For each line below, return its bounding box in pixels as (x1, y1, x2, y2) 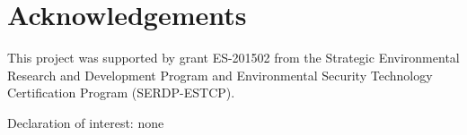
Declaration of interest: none (7, 113, 164, 131)
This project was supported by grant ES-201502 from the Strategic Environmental (7, 48, 460, 67)
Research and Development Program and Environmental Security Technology (7, 65, 433, 84)
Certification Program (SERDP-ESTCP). (7, 83, 235, 102)
